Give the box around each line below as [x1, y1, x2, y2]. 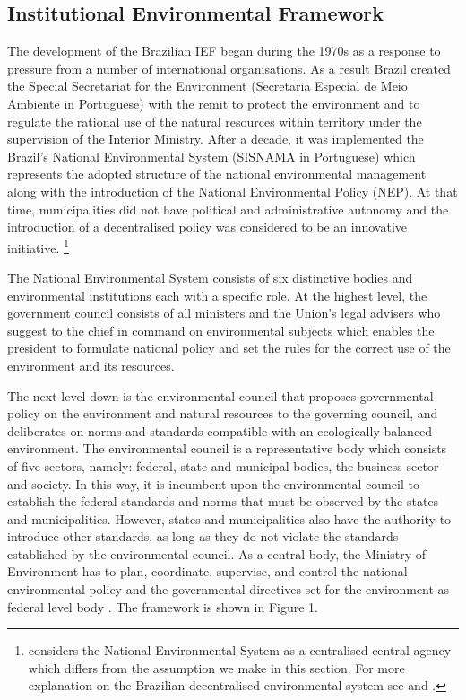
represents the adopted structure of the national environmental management [7, 164, 427, 183]
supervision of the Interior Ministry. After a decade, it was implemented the [7, 129, 424, 148]
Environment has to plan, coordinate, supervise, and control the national [7, 562, 408, 581]
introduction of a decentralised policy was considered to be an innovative [7, 217, 408, 236]
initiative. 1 [7, 235, 69, 257]
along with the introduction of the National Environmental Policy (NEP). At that [7, 181, 458, 200]
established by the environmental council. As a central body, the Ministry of [7, 544, 427, 563]
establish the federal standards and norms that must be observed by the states [7, 492, 439, 511]
